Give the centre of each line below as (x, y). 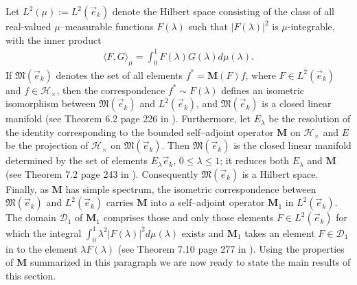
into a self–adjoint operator (208, 202)
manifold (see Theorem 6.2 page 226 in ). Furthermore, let (128, 118)
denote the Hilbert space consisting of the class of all (223, 11)
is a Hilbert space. (280, 173)
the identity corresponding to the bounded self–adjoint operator (140, 132)
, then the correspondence (111, 90)
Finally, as (27, 189)
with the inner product (54, 39)
